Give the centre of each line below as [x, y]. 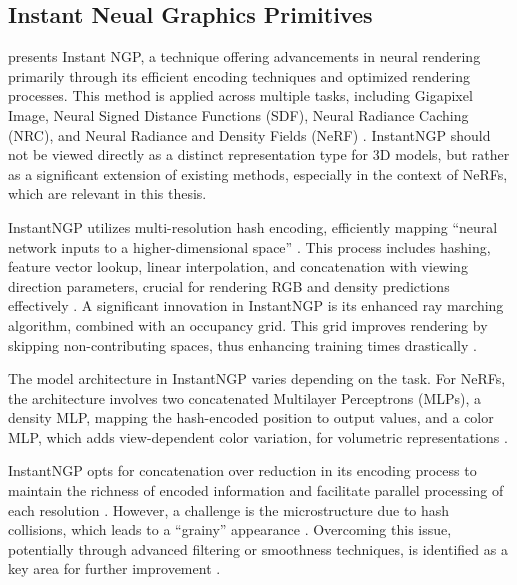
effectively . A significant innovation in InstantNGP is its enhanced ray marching [256, 305]
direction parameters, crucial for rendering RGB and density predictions [229, 285]
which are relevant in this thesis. [107, 193]
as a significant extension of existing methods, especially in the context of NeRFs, [258, 173]
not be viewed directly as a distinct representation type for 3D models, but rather [259, 154]
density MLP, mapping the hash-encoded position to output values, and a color [251, 417]
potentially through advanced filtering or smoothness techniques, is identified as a [258, 548]
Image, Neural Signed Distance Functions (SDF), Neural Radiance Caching [238, 114]
